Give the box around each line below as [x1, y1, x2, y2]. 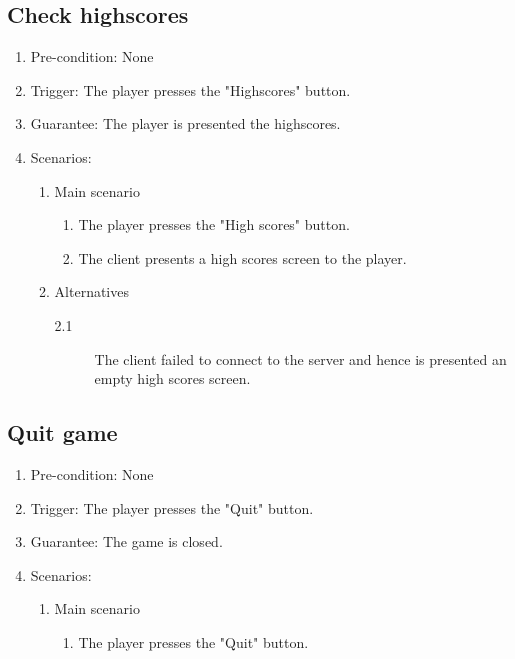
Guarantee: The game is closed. [30, 531, 223, 552]
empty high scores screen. [94, 368, 251, 389]
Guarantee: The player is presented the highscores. [30, 113, 341, 134]
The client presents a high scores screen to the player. [78, 247, 407, 268]
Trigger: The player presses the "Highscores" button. [30, 79, 351, 100]
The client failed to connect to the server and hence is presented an [94, 348, 507, 369]
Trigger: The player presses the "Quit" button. [30, 497, 314, 518]
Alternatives [54, 281, 129, 302]
